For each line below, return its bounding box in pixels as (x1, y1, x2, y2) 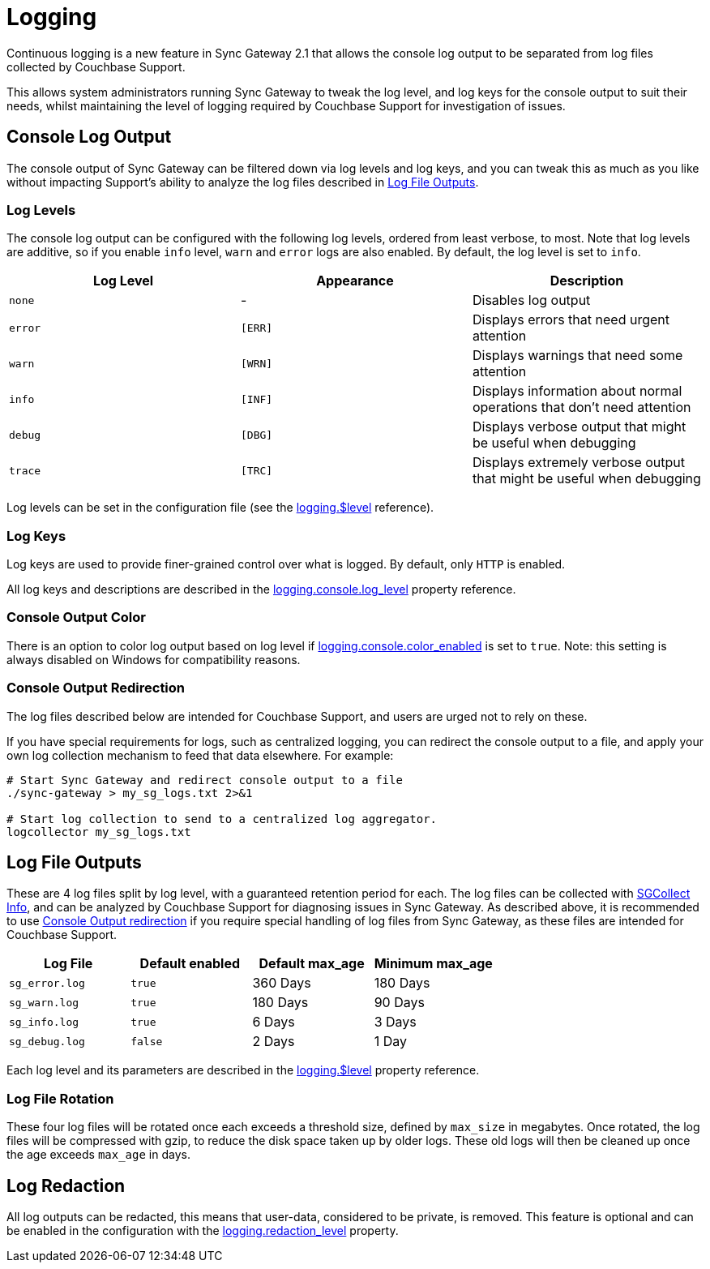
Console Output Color (6, 609, 146, 626)
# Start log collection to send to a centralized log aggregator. (6, 812, 438, 825)
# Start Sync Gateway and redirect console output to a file (6, 773, 403, 787)
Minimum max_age (374, 955, 493, 972)
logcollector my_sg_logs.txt (6, 825, 191, 838)
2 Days (252, 1033, 295, 1050)
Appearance (316, 272, 394, 289)
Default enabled (139, 955, 241, 972)
